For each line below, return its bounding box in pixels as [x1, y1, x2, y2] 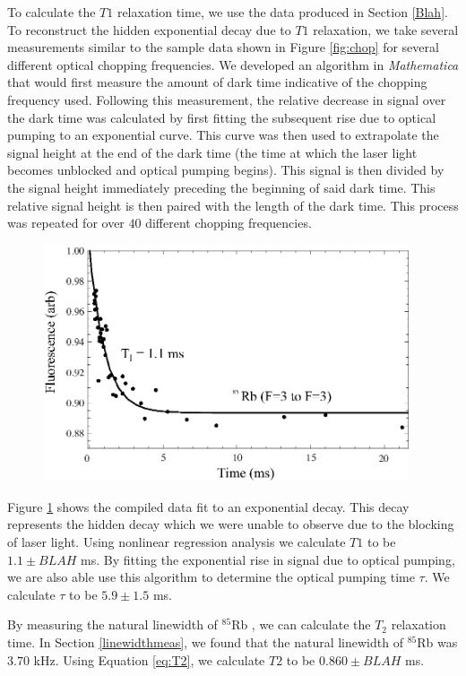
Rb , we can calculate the [231, 615, 371, 634]
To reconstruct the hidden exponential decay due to [7, 20, 291, 39]
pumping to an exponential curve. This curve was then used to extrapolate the [7, 126, 439, 144]
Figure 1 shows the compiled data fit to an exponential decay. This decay [7, 497, 410, 516]
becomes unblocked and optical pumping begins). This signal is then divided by [7, 160, 444, 179]
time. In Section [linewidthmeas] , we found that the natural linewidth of [7, 633, 403, 652]
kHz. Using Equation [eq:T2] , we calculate [33, 650, 265, 669]
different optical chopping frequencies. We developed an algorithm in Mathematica [7, 55, 459, 74]
